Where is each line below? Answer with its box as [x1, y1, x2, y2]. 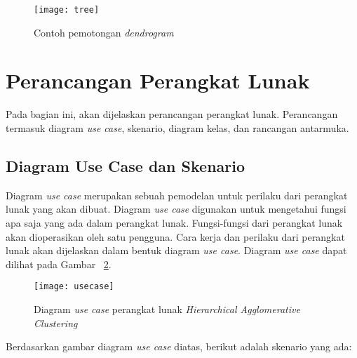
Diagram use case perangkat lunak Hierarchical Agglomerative [34, 301, 300, 316]
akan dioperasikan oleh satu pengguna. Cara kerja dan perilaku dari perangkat [6, 229, 345, 244]
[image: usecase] [34, 281, 114, 292]
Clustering [34, 315, 78, 330]
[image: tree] [34, 5, 100, 15]
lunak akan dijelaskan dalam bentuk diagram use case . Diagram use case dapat [6, 243, 347, 258]
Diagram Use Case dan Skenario [6, 154, 245, 176]
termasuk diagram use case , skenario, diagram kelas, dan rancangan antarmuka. [6, 120, 349, 135]
